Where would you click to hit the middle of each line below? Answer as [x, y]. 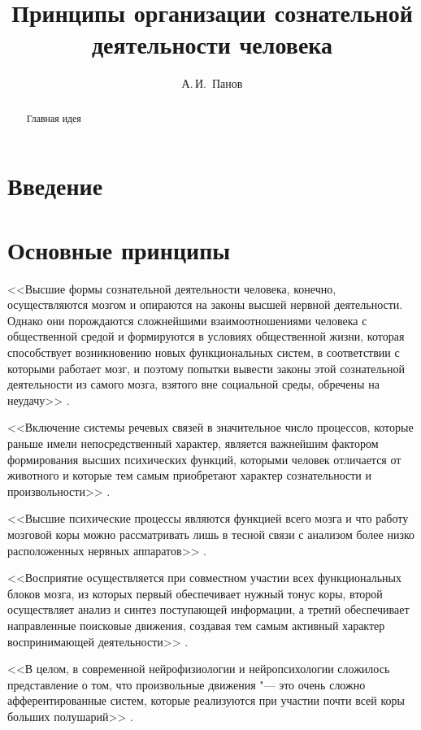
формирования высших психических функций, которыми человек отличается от [204, 459]
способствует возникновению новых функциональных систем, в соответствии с [204, 352]
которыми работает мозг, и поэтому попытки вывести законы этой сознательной [206, 368]
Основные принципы [119, 249]
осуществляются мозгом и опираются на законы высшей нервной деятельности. [205, 304]
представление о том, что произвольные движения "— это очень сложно [187, 684]
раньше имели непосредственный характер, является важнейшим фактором [193, 443]
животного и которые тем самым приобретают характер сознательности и [190, 475]
